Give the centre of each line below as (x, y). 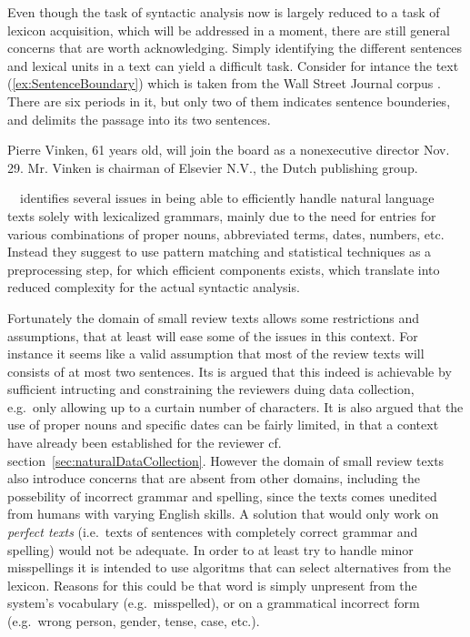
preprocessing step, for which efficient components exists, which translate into (224, 269)
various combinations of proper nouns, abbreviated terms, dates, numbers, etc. (226, 233)
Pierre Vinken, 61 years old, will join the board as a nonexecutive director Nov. (229, 150)
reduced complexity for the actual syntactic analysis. (154, 287)
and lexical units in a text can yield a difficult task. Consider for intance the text (233, 65)
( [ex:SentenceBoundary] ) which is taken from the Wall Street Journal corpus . (224, 83)
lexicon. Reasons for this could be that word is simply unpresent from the (212, 585)
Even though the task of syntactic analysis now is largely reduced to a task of (224, 12)
